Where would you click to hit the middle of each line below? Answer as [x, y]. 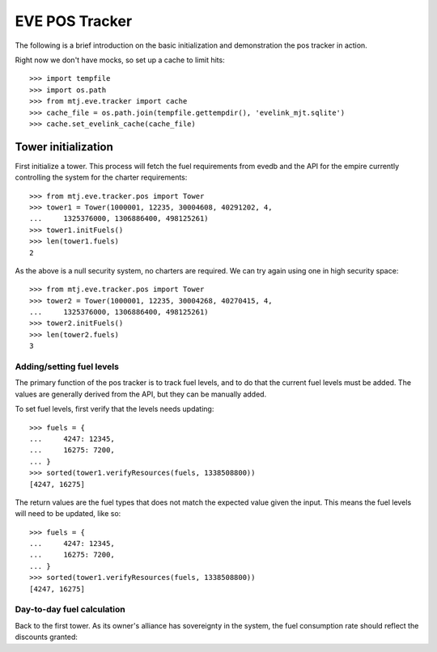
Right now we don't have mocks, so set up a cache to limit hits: [120, 60]
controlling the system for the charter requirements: [101, 177]
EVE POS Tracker [74, 21]
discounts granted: [47, 637]
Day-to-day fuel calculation [70, 609]
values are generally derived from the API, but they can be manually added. [141, 394]
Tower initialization [64, 147]
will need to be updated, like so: [68, 514]
